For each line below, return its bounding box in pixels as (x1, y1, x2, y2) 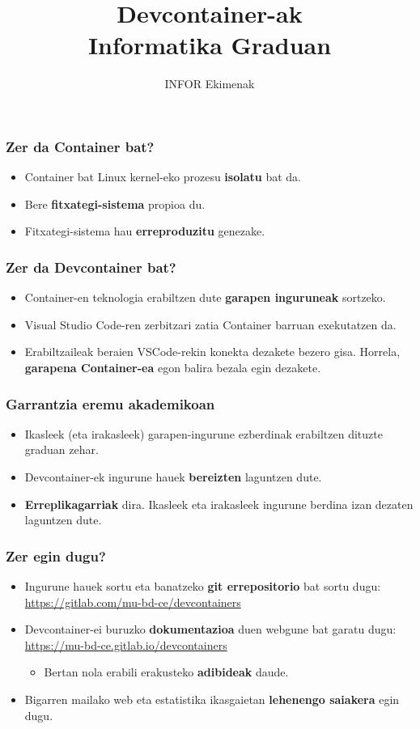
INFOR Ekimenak (164, 75, 255, 92)
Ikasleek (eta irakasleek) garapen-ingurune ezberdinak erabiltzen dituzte (24, 425, 383, 442)
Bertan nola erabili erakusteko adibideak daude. (44, 663, 289, 680)
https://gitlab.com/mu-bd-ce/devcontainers (24, 593, 241, 610)
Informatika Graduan (87, 28, 332, 61)
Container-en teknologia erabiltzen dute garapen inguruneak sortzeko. (24, 289, 386, 306)
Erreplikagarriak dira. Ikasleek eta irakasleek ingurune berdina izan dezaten (24, 495, 414, 512)
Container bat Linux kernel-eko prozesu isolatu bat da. (24, 168, 301, 185)
